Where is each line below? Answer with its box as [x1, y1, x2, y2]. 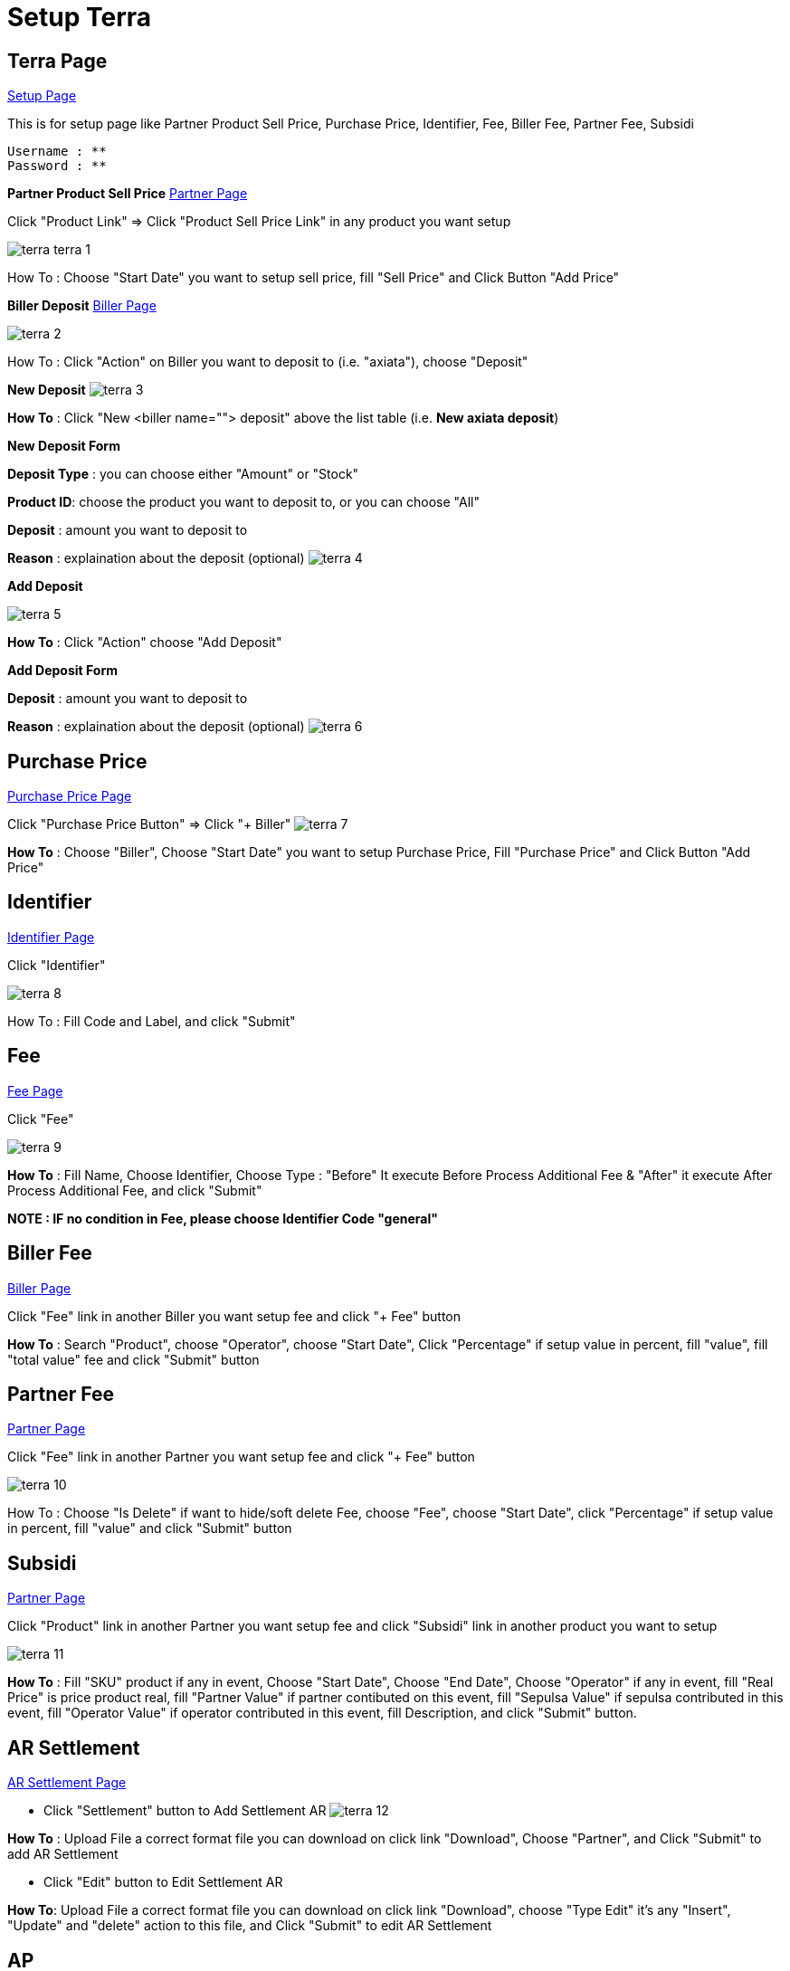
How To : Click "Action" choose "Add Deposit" [7, 634, 282, 651]
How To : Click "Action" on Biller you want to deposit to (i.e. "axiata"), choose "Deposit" [7, 354, 528, 370]
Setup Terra [7, 2, 152, 33]
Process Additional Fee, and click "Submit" [7, 1182, 262, 1198]
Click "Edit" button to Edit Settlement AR [43, 1874, 283, 1890]
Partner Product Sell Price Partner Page [7, 186, 248, 202]
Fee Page [7, 1082, 63, 1099]
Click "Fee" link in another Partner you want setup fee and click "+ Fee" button [7, 1449, 475, 1465]
